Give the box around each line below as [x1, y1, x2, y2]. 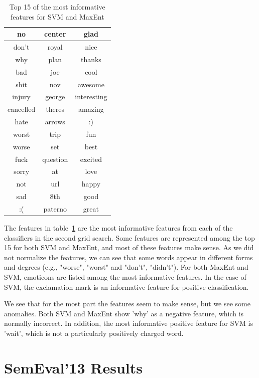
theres [46, 104, 65, 114]
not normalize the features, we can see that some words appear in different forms [4, 252, 253, 262]
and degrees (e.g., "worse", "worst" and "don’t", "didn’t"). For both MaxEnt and [4, 262, 248, 272]
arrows [45, 116, 65, 127]
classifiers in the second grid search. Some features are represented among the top [4, 232, 255, 243]
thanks [80, 54, 101, 64]
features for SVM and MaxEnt [10, 11, 104, 22]
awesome [77, 79, 104, 89]
